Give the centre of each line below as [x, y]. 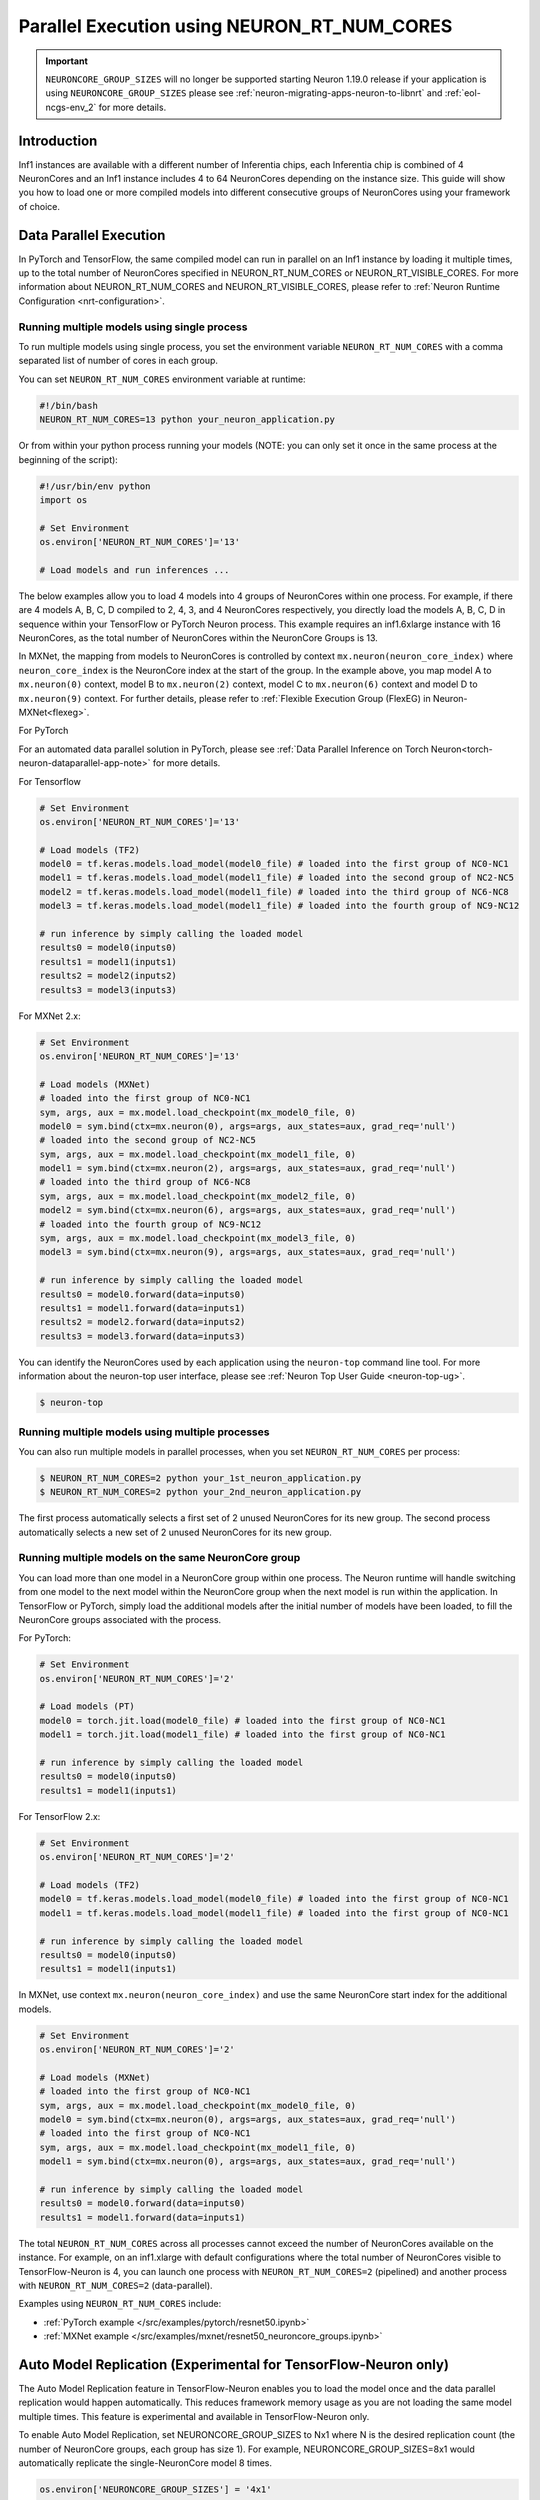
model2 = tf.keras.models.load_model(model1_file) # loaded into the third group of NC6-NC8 [274, 891]
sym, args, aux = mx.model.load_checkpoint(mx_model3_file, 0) [198, 1238]
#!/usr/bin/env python [95, 486]
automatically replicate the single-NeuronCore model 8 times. [145, 2462]
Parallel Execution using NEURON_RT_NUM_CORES [235, 26]
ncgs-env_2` [71, 107]
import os [63, 499]
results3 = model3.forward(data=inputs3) [142, 1336]
